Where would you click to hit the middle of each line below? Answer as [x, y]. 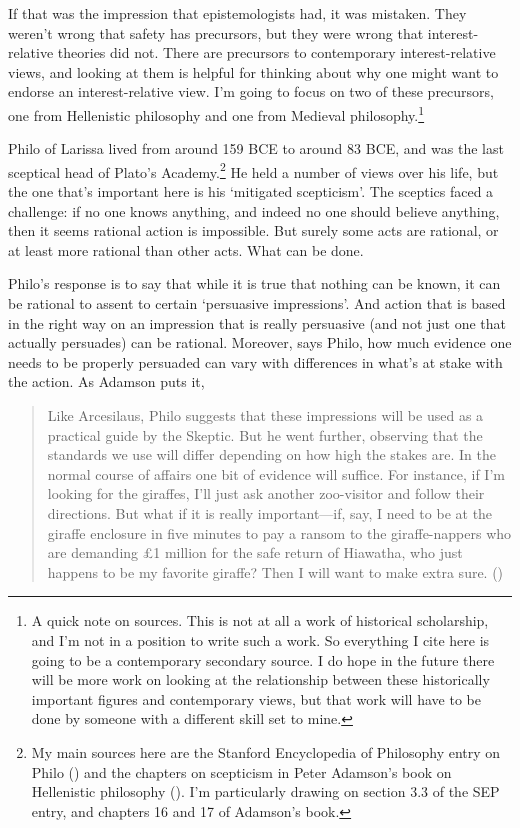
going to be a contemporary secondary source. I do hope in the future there [263, 659]
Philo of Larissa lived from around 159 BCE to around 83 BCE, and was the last [256, 148]
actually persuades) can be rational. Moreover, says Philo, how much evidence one [260, 342]
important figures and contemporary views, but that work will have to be [256, 698]
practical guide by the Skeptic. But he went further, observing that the [265, 434]
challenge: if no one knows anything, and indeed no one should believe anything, [254, 210]
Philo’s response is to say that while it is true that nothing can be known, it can [254, 283]
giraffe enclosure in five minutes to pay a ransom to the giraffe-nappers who [279, 532]
